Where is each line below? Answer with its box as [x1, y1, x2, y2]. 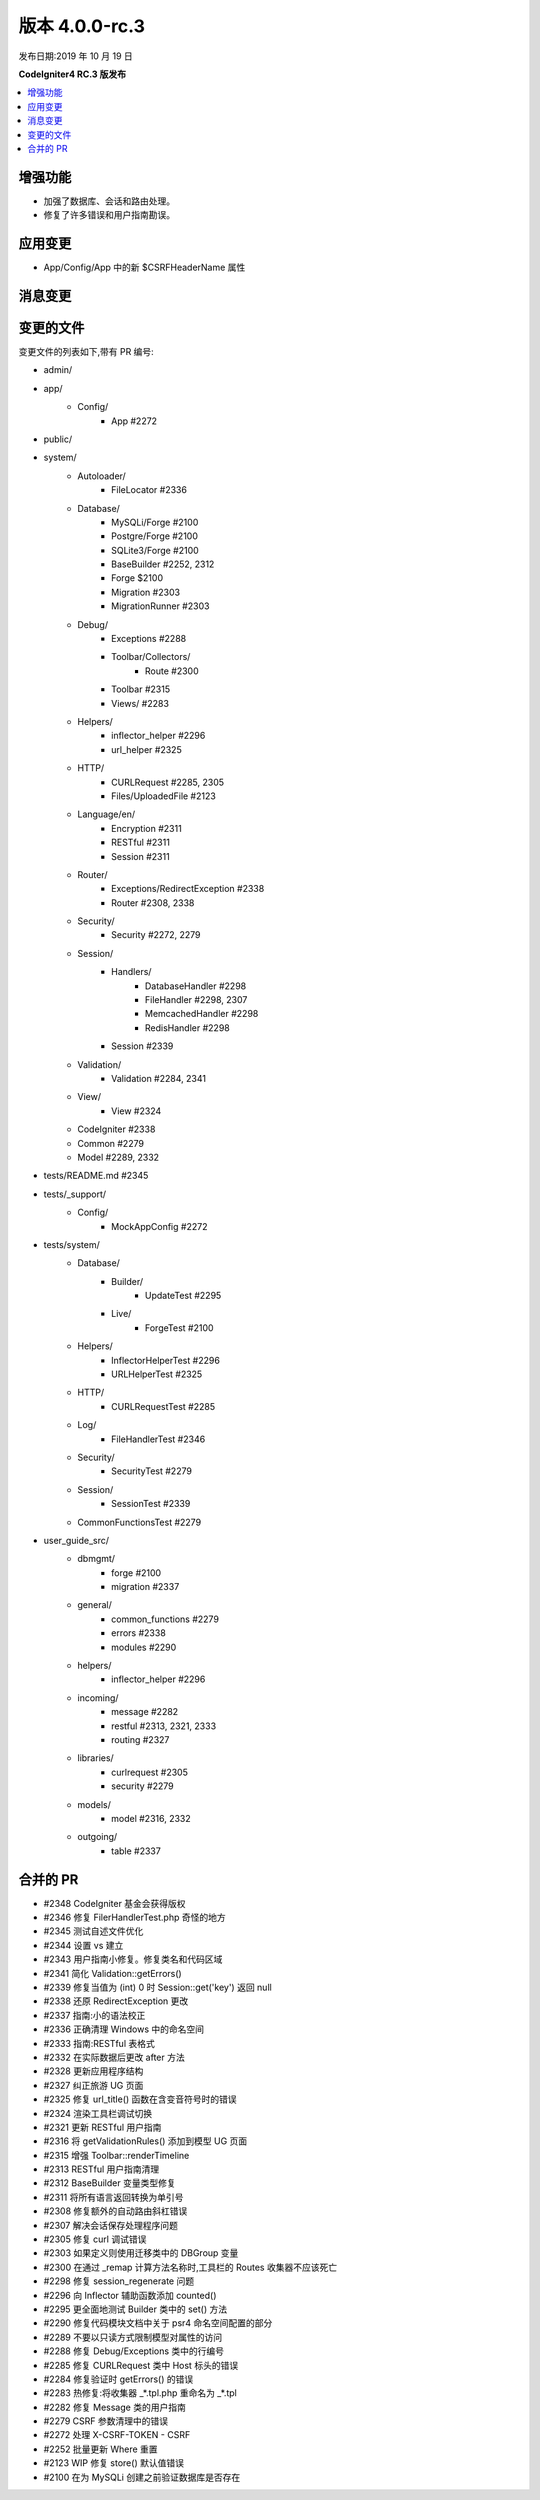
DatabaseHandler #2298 [145, 980, 247, 992]
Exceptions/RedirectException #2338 [111, 883, 265, 895]
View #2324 [111, 1105, 162, 1117]
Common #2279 [77, 1137, 145, 1149]
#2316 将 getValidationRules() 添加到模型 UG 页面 [43, 2135, 248, 2147]
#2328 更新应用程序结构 [43, 2065, 144, 2077]
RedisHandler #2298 [145, 1021, 230, 1034]
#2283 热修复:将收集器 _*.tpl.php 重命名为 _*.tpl [43, 2387, 237, 2399]
